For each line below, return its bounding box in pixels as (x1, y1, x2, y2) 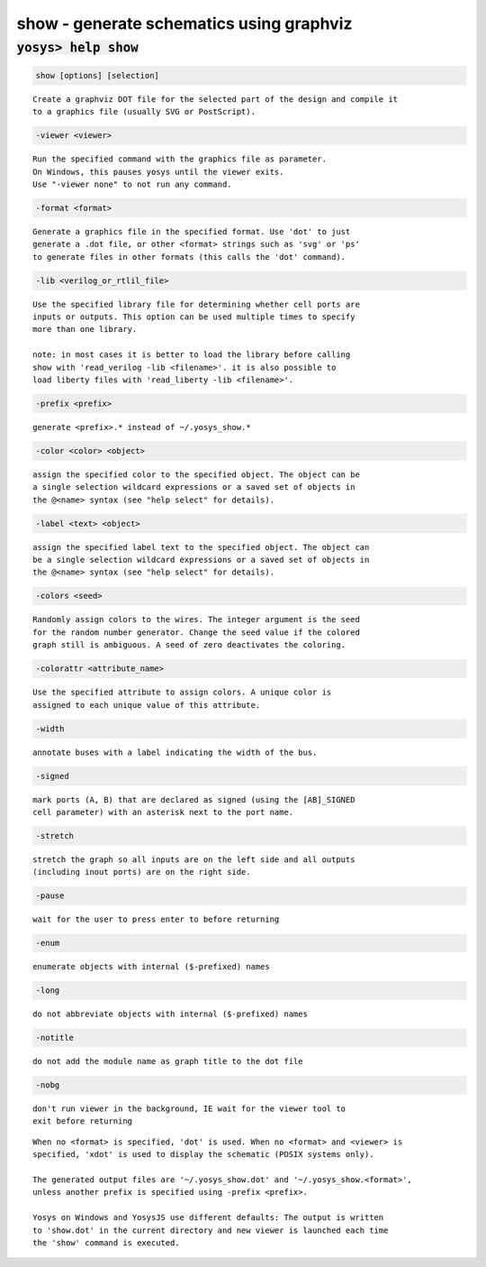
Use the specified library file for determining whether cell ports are (32, 298, 360, 309)
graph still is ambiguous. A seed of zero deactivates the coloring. (32, 640, 346, 650)
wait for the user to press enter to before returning (32, 914, 280, 924)
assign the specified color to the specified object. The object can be (32, 469, 360, 480)
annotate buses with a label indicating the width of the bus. (32, 747, 318, 757)
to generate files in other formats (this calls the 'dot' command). (32, 252, 346, 262)
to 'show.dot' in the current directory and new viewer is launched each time (32, 1225, 389, 1235)
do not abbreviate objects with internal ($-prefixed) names (32, 1009, 308, 1019)
